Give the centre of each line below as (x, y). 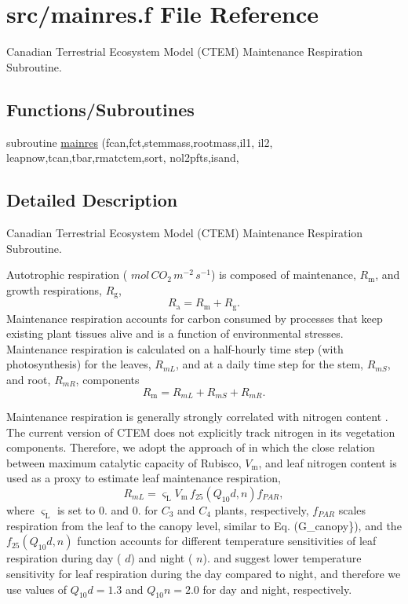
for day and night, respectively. (277, 589)
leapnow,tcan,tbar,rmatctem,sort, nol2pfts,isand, (123, 157)
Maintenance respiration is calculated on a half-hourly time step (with (175, 348)
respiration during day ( (64, 558)
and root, (29, 379)
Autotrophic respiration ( (67, 275)
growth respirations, (55, 289)
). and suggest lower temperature (282, 558)
